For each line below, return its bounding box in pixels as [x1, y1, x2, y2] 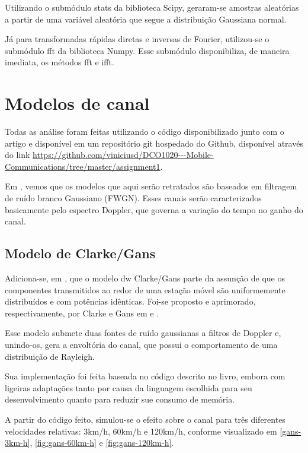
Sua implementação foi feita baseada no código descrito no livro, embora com [5, 370, 285, 382]
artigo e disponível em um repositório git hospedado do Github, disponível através [5, 137, 303, 149]
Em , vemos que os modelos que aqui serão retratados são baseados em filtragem [5, 180, 297, 192]
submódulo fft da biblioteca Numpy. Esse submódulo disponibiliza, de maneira [5, 44, 290, 56]
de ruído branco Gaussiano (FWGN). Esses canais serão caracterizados [5, 192, 262, 204]
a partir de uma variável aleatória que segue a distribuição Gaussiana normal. [5, 12, 287, 25]
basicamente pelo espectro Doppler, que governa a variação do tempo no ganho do [5, 203, 303, 216]
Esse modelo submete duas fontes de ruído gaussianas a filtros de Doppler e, [5, 327, 281, 339]
